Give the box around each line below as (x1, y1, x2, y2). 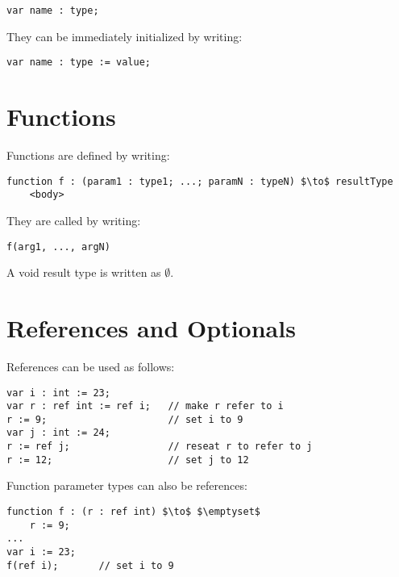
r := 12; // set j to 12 (6, 454, 249, 466)
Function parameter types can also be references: (6, 477, 247, 494)
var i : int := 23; (6, 387, 110, 399)
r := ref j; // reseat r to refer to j (6, 441, 313, 453)
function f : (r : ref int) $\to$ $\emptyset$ (6, 506, 260, 518)
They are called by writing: (6, 211, 141, 228)
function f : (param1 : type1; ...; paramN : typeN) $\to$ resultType (6, 175, 393, 187)
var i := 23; (6, 546, 76, 558)
